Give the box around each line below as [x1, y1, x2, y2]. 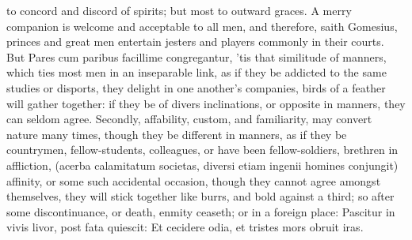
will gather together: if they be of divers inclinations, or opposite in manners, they [6, 95, 406, 111]
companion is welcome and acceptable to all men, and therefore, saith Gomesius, [6, 17, 398, 34]
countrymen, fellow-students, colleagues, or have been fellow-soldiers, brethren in [6, 141, 399, 158]
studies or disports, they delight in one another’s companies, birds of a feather [6, 79, 386, 96]
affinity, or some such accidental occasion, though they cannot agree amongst [6, 172, 381, 189]
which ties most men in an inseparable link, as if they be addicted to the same [6, 64, 387, 81]
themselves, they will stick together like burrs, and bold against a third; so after [6, 188, 395, 204]
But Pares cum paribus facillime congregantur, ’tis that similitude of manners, [6, 48, 387, 65]
